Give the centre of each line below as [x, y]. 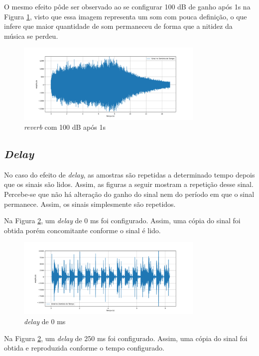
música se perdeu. [31, 36]
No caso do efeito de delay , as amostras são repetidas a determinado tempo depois [129, 174]
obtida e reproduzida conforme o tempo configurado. [84, 348]
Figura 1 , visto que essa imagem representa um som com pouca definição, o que [126, 16]
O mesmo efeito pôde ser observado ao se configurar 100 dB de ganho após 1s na [127, 6]
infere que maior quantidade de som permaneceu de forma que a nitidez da [118, 26]
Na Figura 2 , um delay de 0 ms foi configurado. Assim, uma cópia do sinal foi [122, 221]
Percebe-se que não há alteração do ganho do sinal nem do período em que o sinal [129, 194]
